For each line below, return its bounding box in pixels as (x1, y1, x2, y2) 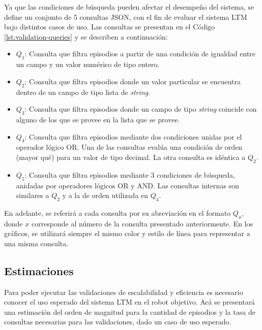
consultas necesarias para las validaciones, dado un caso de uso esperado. (4, 316, 231, 327)
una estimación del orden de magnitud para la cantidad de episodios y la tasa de (4, 306, 255, 317)
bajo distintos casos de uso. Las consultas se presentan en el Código (4, 21, 215, 32)
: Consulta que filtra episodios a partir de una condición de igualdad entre (24, 48, 256, 59)
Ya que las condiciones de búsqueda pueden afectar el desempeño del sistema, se (4, 2, 254, 12)
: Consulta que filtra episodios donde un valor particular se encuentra (24, 76, 241, 86)
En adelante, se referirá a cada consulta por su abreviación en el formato (4, 207, 231, 218)
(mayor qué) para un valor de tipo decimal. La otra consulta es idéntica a (16, 151, 246, 162)
